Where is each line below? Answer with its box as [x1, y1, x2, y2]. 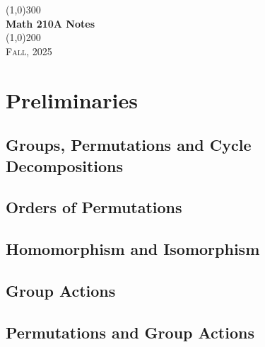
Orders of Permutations [6, 196, 182, 218]
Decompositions [6, 154, 124, 176]
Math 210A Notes [6, 16, 95, 30]
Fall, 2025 [6, 43, 52, 58]
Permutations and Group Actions [6, 321, 254, 343]
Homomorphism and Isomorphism [6, 238, 260, 260]
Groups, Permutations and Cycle [6, 134, 252, 156]
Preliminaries [6, 85, 138, 114]
